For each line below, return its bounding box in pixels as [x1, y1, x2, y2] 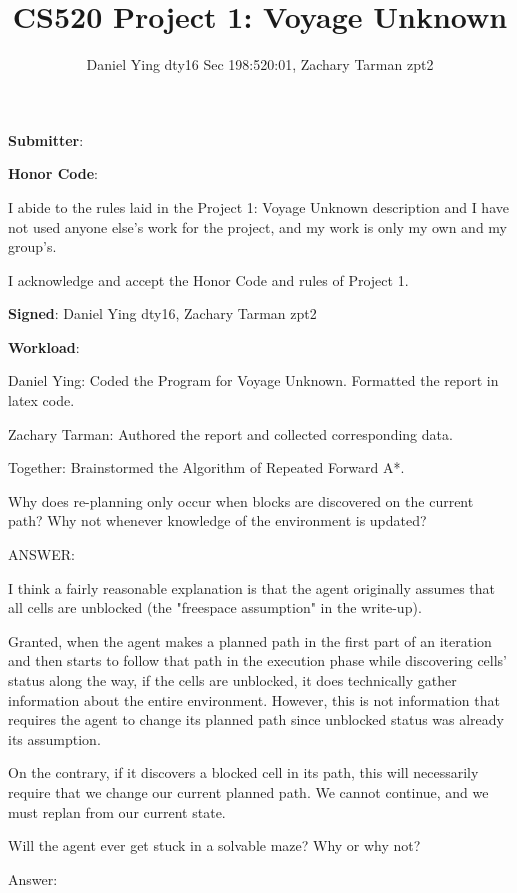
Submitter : [8, 129, 84, 150]
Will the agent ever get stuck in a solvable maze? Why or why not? [8, 835, 421, 856]
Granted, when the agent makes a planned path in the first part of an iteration [8, 630, 492, 651]
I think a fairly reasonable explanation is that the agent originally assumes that [8, 577, 496, 598]
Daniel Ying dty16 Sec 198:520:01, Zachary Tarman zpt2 [86, 54, 434, 75]
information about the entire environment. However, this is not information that [8, 689, 500, 710]
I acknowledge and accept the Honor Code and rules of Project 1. [8, 269, 409, 290]
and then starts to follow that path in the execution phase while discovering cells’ [8, 650, 508, 671]
